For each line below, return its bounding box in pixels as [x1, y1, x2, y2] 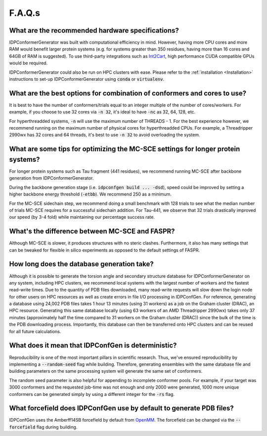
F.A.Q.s [9, 7, 41, 18]
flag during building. [36, 424, 78, 430]
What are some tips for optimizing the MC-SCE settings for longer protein [9, 145, 240, 153]
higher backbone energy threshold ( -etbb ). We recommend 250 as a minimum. [9, 191, 172, 197]
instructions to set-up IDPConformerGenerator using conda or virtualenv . [9, 76, 165, 82]
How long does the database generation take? [9, 260, 154, 268]
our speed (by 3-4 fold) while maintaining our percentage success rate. [9, 214, 155, 220]
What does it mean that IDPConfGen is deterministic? [9, 341, 177, 350]
